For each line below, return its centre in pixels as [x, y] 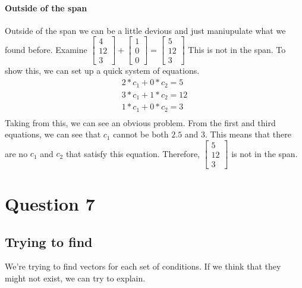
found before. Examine [46, 49]
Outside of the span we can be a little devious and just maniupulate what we [145, 30]
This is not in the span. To [237, 49]
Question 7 [50, 204]
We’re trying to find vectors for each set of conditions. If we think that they [143, 266]
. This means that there [248, 134]
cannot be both [141, 134]
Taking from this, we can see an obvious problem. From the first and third [140, 122]
